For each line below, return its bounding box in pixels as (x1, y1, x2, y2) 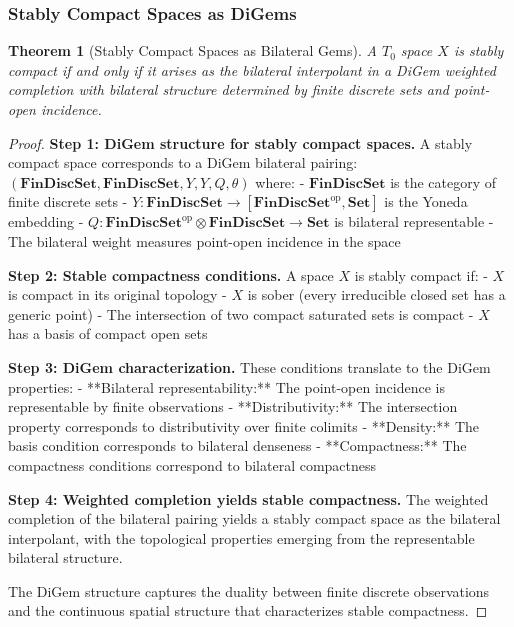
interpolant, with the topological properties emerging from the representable (8, 527, 475, 548)
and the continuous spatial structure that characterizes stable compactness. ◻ (8, 600, 488, 621)
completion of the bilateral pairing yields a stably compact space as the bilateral (8, 508, 501, 529)
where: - (255, 171, 305, 192)
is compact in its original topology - (8, 284, 227, 305)
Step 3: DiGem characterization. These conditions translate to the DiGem (8, 356, 491, 377)
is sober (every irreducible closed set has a (247, 284, 506, 305)
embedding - (8, 211, 84, 232)
